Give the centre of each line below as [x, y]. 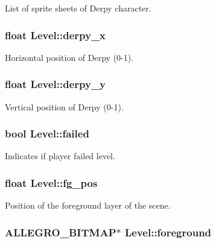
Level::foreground [168, 232]
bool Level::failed [47, 134]
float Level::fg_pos [51, 182]
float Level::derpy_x [56, 35]
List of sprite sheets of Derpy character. [78, 8]
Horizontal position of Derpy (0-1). [69, 57]
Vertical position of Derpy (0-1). [64, 106]
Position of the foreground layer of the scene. [88, 205]
